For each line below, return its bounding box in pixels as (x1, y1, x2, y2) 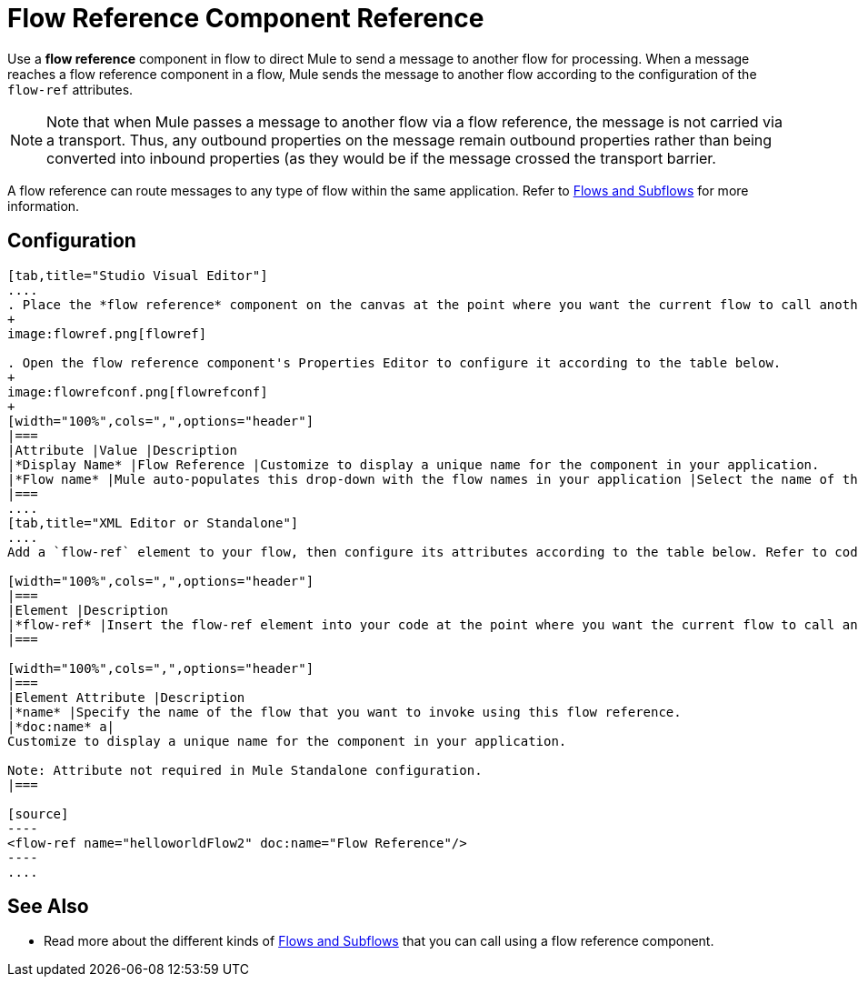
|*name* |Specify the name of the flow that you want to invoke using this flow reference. (7, 704, 682, 719)
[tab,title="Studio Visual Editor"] (7, 267, 268, 283)
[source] (7, 806, 69, 821)
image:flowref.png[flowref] (7, 326, 207, 341)
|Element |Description (7, 602, 169, 618)
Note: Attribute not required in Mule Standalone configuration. (7, 762, 483, 778)
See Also (7, 895, 89, 919)
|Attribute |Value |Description (7, 442, 237, 457)
